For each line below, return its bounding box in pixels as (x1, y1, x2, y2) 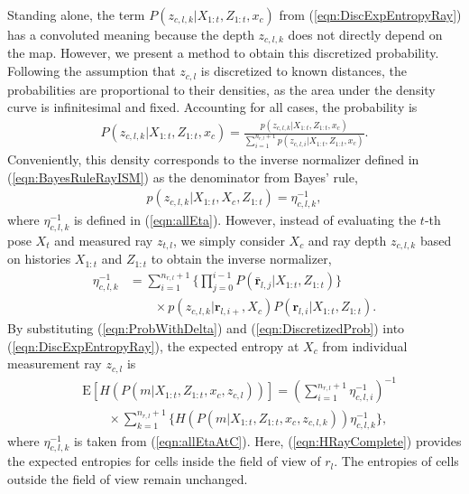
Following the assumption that (7, 61, 176, 80)
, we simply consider (173, 230, 285, 249)
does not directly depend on (288, 25, 443, 43)
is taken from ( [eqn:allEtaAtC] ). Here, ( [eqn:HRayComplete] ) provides (73, 431, 462, 450)
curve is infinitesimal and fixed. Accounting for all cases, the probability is (7, 98, 418, 117)
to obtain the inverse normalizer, (151, 249, 332, 268)
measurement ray (7, 354, 102, 373)
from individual (322, 336, 408, 355)
